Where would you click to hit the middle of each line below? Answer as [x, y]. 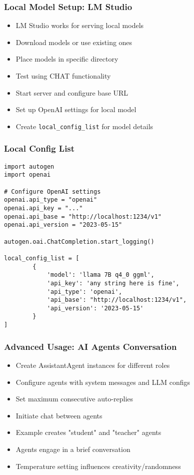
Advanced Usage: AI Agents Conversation [90, 346]
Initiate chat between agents [59, 415]
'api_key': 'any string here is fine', [113, 283]
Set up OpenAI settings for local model [76, 109]
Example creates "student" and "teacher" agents [88, 432]
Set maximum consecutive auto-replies [74, 399]
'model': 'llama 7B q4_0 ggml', [100, 275]
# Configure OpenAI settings [52, 191]
